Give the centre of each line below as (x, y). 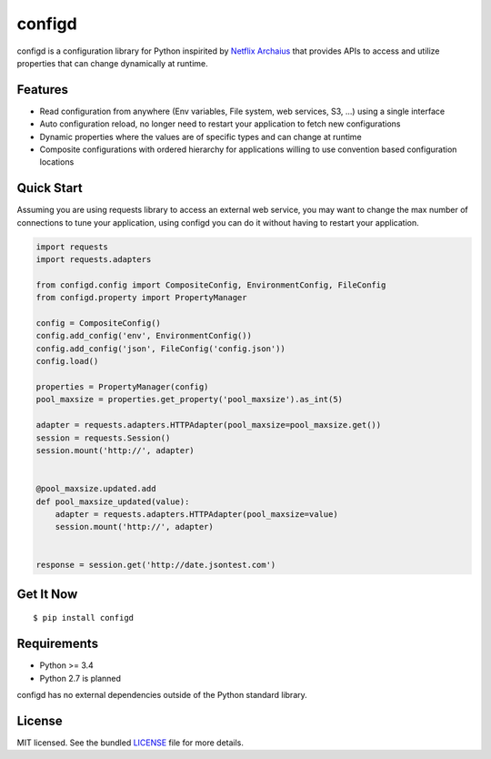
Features (42, 90)
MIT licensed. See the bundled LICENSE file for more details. (130, 743)
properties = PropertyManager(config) (122, 386)
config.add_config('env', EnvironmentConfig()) (144, 336)
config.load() (67, 361)
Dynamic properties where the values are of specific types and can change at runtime (201, 137)
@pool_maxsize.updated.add (96, 489)
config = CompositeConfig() (98, 324)
